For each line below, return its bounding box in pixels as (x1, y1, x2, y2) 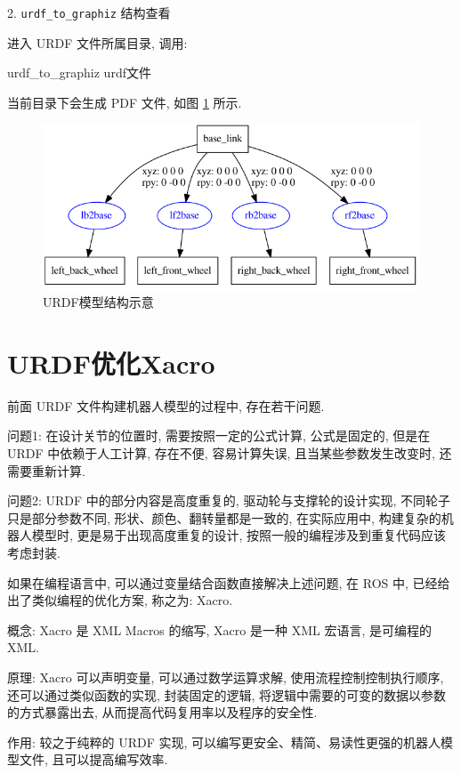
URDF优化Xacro (7, 344, 215, 381)
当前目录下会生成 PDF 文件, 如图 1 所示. (7, 93, 242, 111)
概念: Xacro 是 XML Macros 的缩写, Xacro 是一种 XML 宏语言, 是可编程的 (7, 620, 432, 639)
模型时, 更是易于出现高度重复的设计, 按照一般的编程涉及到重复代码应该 (31, 526, 447, 544)
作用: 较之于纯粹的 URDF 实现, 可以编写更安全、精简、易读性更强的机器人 (7, 732, 441, 751)
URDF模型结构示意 (43, 293, 154, 311)
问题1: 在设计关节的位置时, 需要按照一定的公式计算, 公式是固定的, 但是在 (7, 426, 431, 445)
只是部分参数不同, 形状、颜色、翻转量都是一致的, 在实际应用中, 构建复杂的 (7, 508, 441, 527)
